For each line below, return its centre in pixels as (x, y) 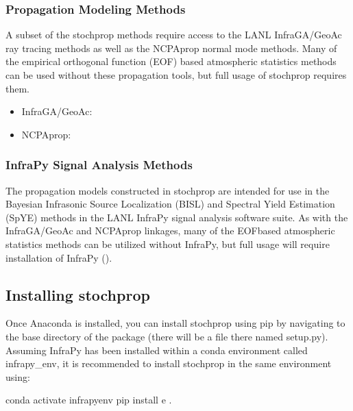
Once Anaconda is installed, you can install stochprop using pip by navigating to (175, 323)
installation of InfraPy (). (59, 257)
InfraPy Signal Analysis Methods (99, 165)
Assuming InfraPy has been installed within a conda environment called (157, 350)
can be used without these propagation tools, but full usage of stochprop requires (176, 75)
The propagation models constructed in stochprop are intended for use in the (168, 190)
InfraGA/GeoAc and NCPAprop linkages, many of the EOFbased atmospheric (170, 231)
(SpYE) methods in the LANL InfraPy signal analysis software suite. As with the (177, 217)
